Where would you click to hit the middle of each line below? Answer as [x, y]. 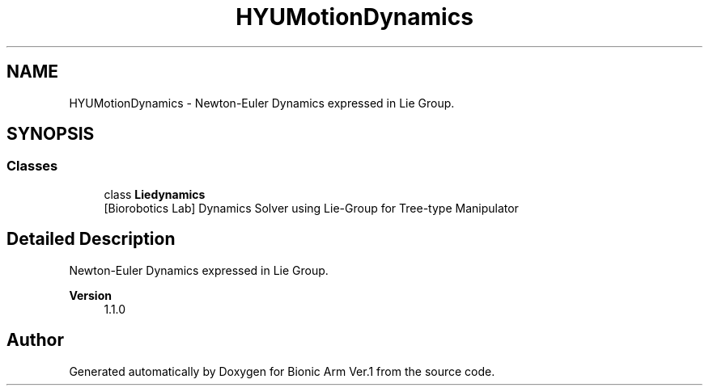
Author [35, 340]
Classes [32, 166]
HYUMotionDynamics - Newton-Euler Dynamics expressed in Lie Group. [262, 103]
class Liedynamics [155, 194]
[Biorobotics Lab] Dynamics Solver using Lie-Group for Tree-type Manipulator [311, 208]
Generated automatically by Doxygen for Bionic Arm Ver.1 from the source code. [282, 371]
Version [90, 295]
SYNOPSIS [51, 134]
